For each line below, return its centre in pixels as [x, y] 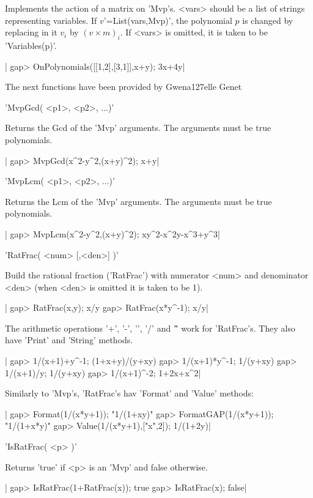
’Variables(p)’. [31, 45]
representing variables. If [51, 20]
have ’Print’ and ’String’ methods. [69, 340]
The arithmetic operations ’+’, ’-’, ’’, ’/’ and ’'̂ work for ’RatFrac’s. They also [150, 328]
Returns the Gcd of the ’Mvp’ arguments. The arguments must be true [138, 128]
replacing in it [31, 32]
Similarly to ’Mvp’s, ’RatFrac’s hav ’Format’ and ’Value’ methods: [129, 393]
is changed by [268, 20]
